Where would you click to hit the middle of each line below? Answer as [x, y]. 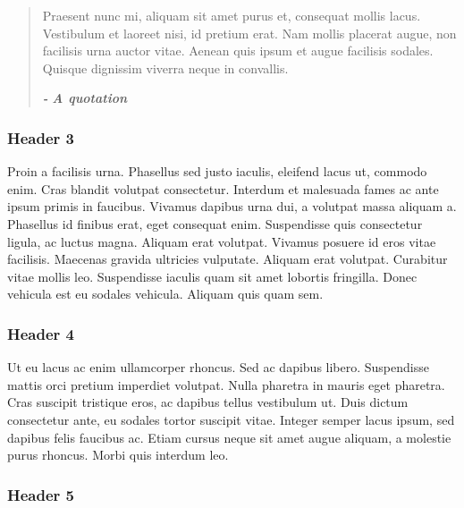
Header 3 [41, 137]
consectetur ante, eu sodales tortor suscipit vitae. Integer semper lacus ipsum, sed [231, 419]
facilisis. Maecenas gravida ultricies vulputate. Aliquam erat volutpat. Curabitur [228, 259]
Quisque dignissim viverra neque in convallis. [165, 68]
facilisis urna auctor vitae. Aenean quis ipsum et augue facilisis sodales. [238, 51]
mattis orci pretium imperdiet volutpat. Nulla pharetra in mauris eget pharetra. [226, 384]
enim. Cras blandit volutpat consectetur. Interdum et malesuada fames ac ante [223, 188]
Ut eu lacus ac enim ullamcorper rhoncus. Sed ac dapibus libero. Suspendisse [218, 367]
